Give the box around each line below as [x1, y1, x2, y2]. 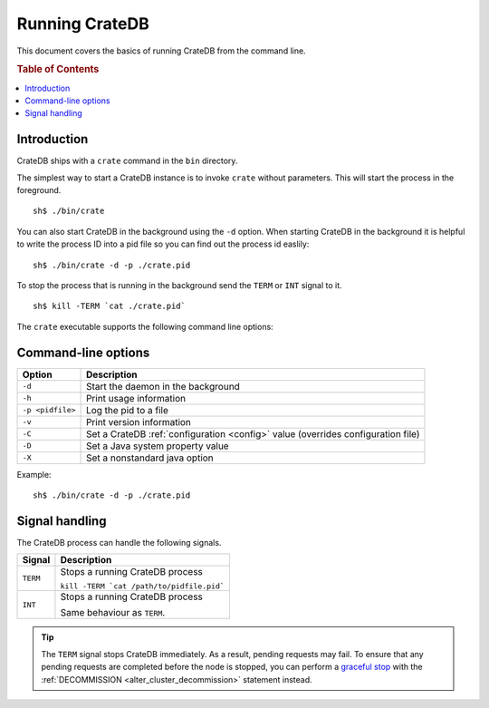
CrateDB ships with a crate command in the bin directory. [16, 155, 238, 167]
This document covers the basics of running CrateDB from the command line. [16, 45, 307, 56]
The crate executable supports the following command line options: [16, 321, 273, 332]
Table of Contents [16, 63, 100, 76]
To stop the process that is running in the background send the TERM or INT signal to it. [16, 280, 343, 291]
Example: [16, 469, 52, 480]
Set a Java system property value [86, 440, 230, 452]
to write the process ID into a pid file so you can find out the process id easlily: [16, 238, 310, 249]
